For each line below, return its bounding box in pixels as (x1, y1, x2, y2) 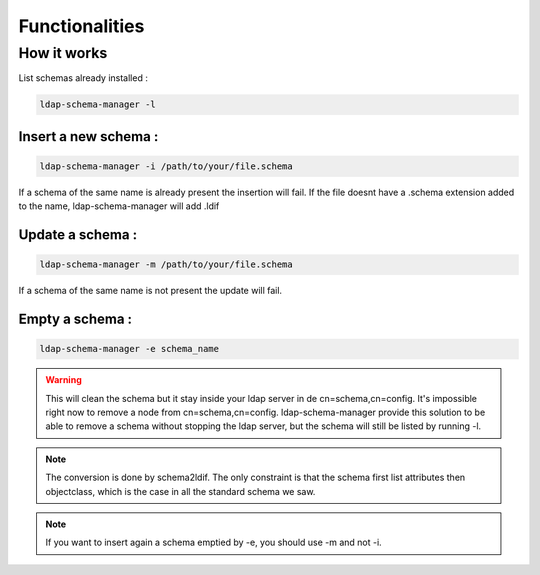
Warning (45, 374, 82, 386)
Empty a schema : (18, 311, 133, 328)
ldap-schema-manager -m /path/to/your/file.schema (39, 259, 294, 270)
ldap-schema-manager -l (39, 99, 157, 110)
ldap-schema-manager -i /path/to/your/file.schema (39, 160, 294, 172)
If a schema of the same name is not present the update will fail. (18, 285, 283, 297)
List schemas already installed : (18, 72, 149, 84)
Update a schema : (18, 226, 138, 244)
